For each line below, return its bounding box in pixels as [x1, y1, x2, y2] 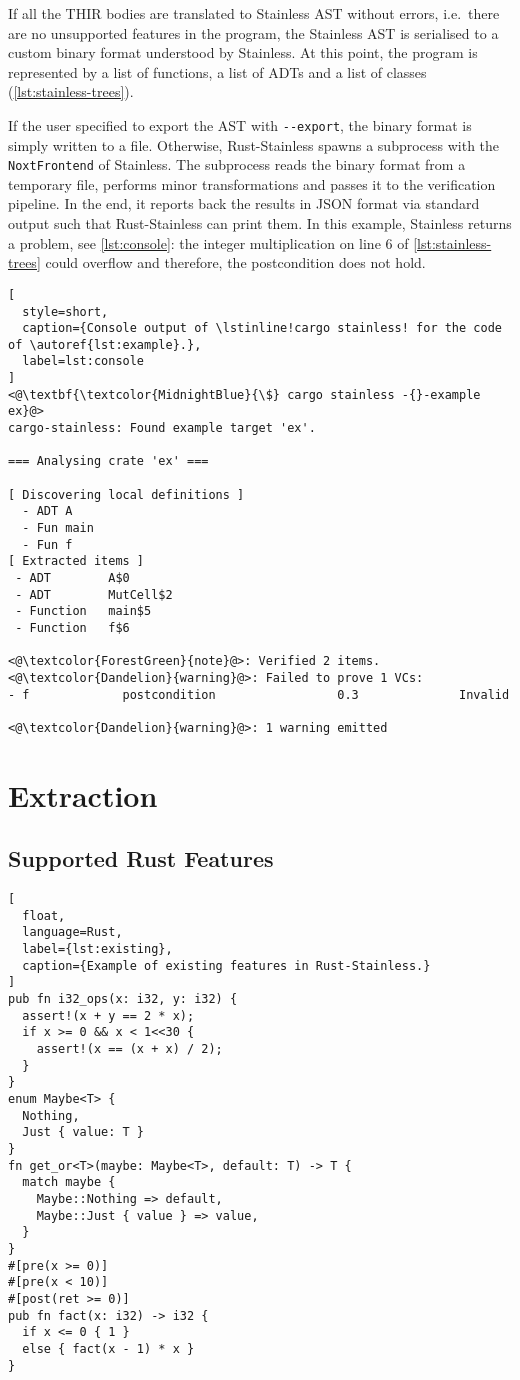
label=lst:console [22, 354, 145, 369]
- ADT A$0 [15, 571, 130, 585]
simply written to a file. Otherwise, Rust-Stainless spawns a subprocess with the [8, 134, 500, 155]
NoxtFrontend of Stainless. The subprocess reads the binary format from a [8, 154, 466, 175]
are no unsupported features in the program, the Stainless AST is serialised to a [8, 22, 499, 43]
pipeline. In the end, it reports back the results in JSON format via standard [8, 193, 480, 214]
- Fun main [22, 521, 94, 536]
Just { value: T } [22, 1125, 145, 1140]
